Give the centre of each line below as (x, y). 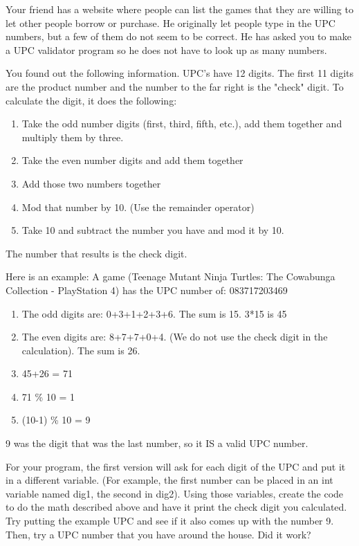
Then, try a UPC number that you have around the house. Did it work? (158, 534)
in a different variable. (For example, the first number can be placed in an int (169, 480)
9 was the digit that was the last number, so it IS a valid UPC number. (157, 443)
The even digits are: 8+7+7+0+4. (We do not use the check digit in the (175, 337)
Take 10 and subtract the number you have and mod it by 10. (153, 230)
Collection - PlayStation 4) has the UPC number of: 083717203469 (147, 290)
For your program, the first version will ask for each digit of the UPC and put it (176, 466)
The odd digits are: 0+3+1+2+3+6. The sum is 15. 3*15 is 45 (154, 313)
